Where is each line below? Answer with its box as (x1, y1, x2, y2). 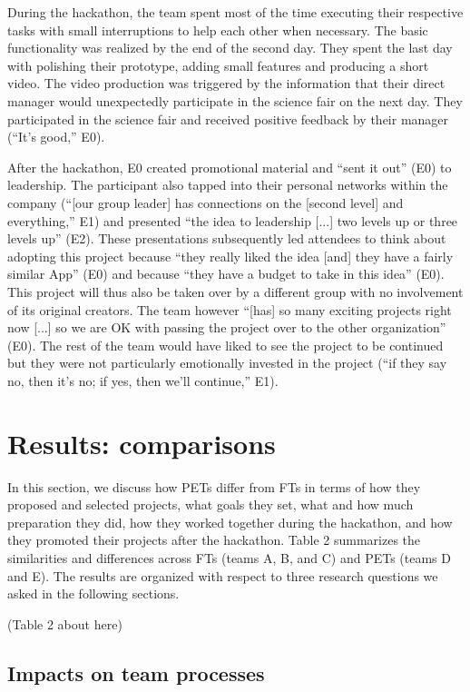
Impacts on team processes (7, 658, 265, 687)
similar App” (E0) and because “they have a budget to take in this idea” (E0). (7, 264, 445, 283)
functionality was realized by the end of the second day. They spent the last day (7, 38, 453, 57)
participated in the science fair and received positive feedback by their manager (7, 109, 449, 128)
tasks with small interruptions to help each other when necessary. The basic (7, 20, 428, 39)
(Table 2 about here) (7, 614, 122, 633)
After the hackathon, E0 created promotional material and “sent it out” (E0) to (7, 157, 452, 176)
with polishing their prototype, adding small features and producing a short (7, 55, 429, 74)
